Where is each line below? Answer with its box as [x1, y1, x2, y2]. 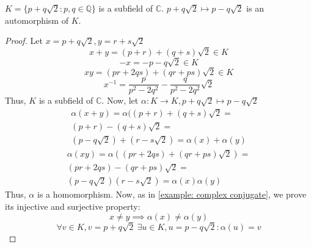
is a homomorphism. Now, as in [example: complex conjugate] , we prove [37, 188, 307, 201]
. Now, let [101, 94, 139, 107]
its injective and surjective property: [5, 200, 141, 213]
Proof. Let [5, 34, 43, 47]
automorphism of [5, 13, 68, 26]
